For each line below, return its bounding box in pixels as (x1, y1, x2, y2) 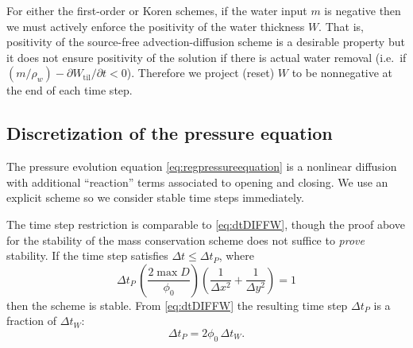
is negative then (324, 2, 401, 18)
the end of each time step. (6, 82, 133, 99)
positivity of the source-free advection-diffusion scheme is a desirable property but (6, 33, 405, 50)
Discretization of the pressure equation (6, 121, 333, 145)
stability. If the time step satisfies (6, 247, 168, 264)
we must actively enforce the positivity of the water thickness (6, 17, 305, 34)
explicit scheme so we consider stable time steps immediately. (6, 189, 304, 206)
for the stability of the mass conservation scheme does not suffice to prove (6, 231, 365, 248)
